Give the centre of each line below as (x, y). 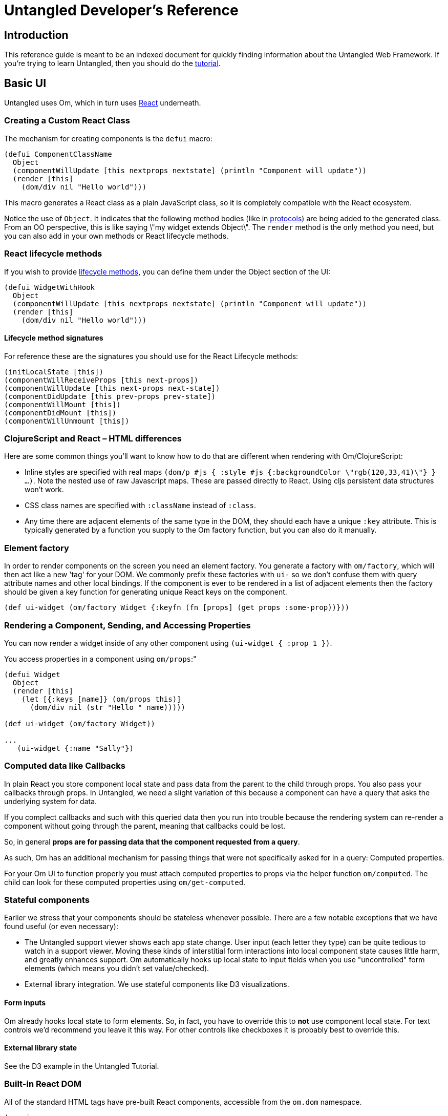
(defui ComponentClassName (58, 154)
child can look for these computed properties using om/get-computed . (125, 882)
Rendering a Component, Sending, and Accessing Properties (127, 625)
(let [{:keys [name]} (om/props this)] (101, 699)
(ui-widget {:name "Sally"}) (75, 748)
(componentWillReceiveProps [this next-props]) (101, 380)
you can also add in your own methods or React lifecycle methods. (116, 236)
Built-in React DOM (43, 1084)
